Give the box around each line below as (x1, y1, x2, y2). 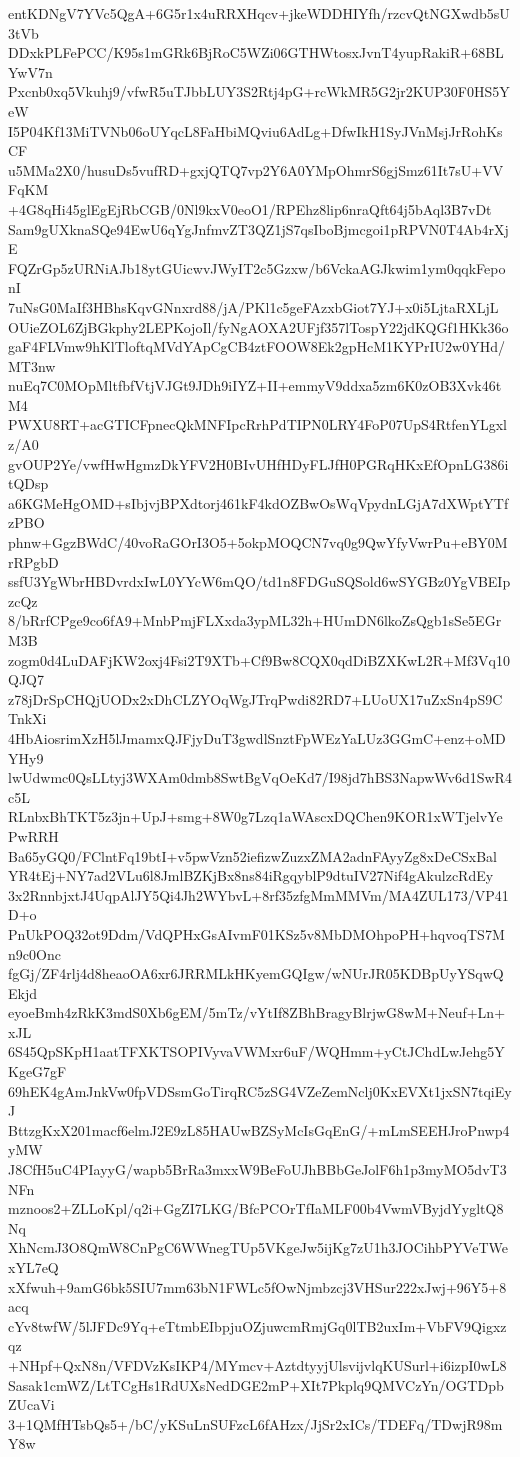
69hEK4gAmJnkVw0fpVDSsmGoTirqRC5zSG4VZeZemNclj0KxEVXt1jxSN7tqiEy (8, 1080, 512, 1101)
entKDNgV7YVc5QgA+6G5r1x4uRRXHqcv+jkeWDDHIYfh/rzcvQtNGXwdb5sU (8, 3, 510, 23)
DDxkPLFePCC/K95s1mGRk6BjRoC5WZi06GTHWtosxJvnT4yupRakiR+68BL (8, 42, 504, 63)
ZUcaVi (8, 1394, 55, 1415)
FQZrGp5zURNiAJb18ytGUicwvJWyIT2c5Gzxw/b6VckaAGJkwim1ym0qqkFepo (8, 257, 506, 278)
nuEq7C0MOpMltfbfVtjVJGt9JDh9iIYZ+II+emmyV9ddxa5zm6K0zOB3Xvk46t (8, 375, 502, 396)
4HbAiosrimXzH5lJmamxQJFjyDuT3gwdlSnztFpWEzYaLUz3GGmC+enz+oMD (8, 727, 506, 748)
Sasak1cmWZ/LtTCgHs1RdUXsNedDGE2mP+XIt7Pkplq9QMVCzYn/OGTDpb (8, 1374, 504, 1395)
